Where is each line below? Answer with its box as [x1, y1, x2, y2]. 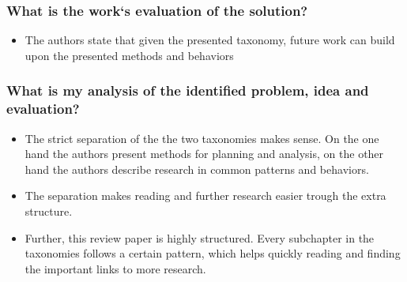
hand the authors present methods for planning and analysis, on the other [24, 145, 384, 162]
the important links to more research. [24, 260, 206, 276]
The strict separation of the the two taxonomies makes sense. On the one [24, 130, 379, 146]
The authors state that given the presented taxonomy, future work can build [24, 32, 395, 48]
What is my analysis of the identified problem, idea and [6, 81, 369, 100]
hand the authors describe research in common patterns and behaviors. [24, 160, 369, 177]
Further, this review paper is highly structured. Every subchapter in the [24, 229, 375, 246]
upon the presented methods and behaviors [24, 47, 234, 63]
